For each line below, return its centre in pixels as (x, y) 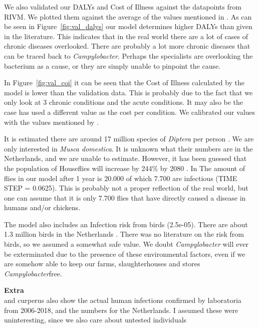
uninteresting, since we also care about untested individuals (95, 320)
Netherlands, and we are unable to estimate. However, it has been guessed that (125, 158)
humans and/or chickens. (42, 207)
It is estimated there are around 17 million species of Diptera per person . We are (129, 139)
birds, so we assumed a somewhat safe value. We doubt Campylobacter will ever (126, 244)
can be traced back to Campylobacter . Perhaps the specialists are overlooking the (128, 55)
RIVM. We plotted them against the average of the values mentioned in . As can (128, 16)
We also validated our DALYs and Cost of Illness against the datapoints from (123, 7)
